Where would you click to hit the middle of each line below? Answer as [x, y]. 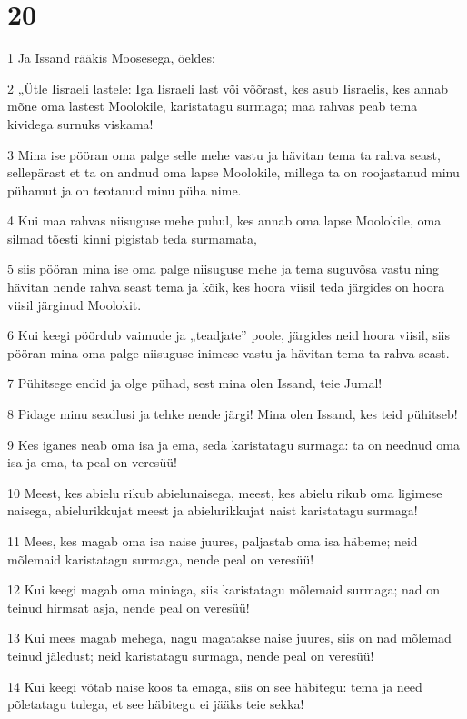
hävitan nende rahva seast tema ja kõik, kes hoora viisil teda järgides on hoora [226, 287]
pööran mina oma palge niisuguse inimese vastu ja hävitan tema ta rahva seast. [229, 352]
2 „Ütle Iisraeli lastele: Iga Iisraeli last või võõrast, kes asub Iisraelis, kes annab [228, 88]
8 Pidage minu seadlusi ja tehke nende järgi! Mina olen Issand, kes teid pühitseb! [233, 414]
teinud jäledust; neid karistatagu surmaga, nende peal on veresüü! [191, 655]
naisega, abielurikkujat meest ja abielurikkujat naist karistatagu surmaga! [213, 510]
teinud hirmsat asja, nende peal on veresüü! [129, 607]
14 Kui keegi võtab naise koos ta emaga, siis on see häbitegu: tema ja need [215, 686]
